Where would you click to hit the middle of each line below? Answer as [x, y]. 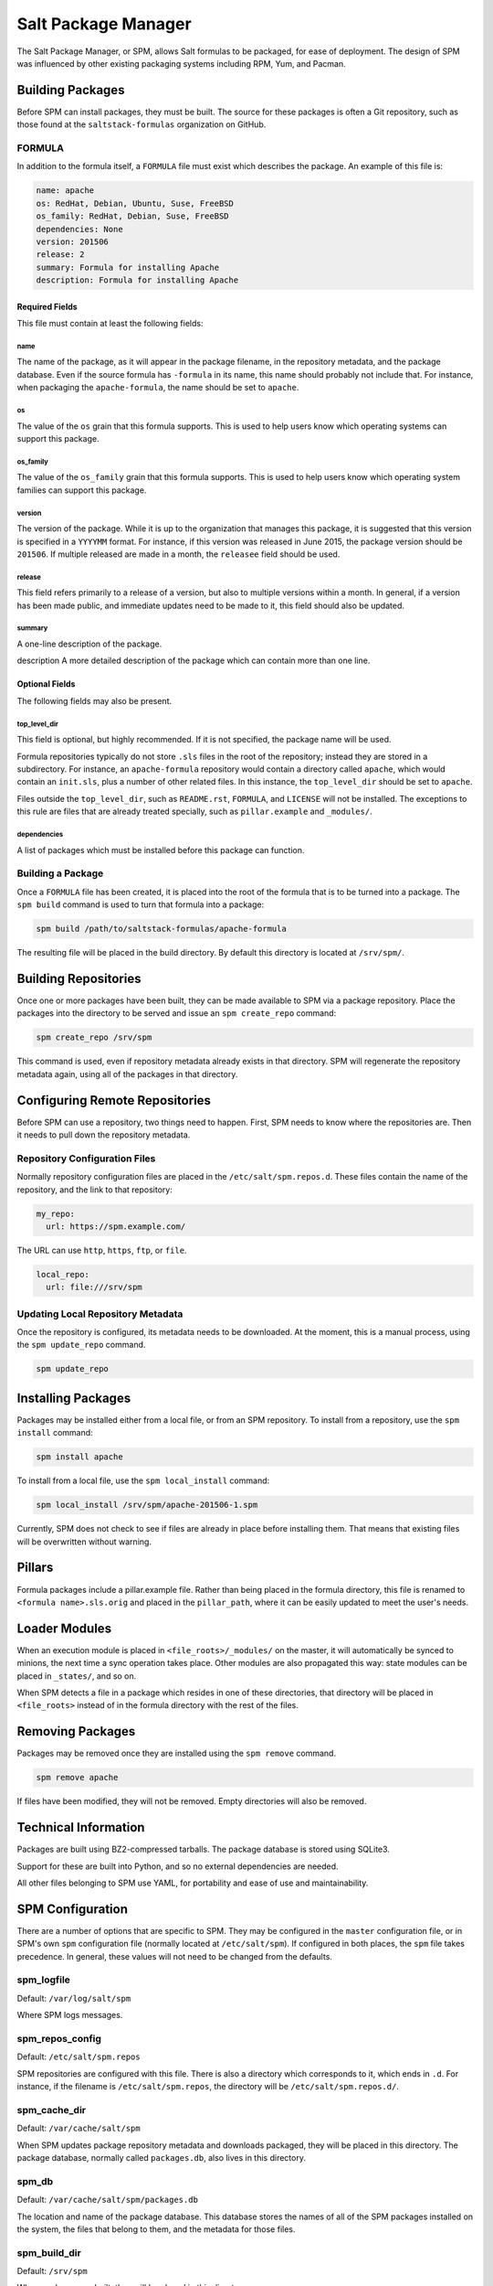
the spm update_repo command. [81, 1345]
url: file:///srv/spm [94, 1287]
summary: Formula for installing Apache [127, 267]
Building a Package [60, 873]
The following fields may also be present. [94, 700]
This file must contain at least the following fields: [110, 324]
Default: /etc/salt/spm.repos [79, 2056]
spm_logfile [43, 1980]
